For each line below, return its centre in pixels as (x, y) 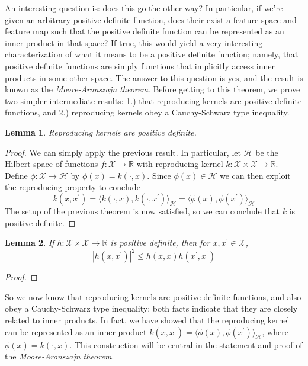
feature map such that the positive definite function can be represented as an (145, 31)
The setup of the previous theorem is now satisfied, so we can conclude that (142, 211)
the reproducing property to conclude (73, 187)
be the (267, 152)
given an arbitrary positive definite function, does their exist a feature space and (151, 19)
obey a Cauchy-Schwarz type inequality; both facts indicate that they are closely (151, 308)
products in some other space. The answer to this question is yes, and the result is (154, 77)
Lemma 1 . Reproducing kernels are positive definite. (101, 132)
